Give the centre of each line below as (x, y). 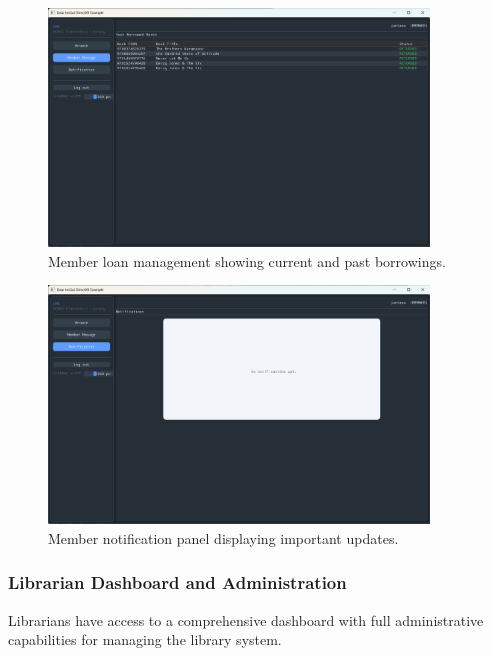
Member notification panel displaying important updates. (223, 537)
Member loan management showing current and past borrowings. (247, 260)
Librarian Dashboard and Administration (177, 582)
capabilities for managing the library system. (145, 639)
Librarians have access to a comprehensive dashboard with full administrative (246, 619)
